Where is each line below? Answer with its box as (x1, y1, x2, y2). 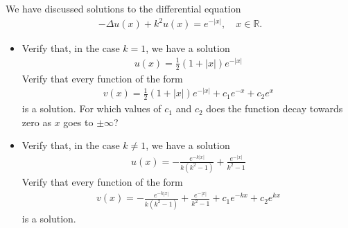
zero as (21, 114, 51, 129)
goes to (63, 114, 94, 129)
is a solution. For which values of (21, 101, 162, 116)
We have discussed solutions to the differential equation (6, 1, 241, 15)
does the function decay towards (206, 101, 343, 116)
